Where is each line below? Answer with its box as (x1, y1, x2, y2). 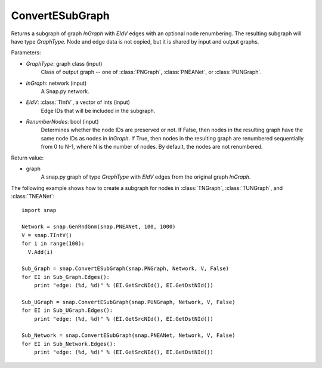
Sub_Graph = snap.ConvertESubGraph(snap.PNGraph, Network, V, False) (21, 265, 230, 272)
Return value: (11, 154, 44, 161)
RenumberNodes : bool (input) (26, 118, 99, 125)
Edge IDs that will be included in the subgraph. (41, 107, 156, 114)
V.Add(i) (27, 249, 54, 255)
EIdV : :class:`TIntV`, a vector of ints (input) (26, 99, 131, 106)
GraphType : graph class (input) (26, 60, 103, 67)
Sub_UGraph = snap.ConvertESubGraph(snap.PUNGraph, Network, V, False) (21, 299, 236, 305)
